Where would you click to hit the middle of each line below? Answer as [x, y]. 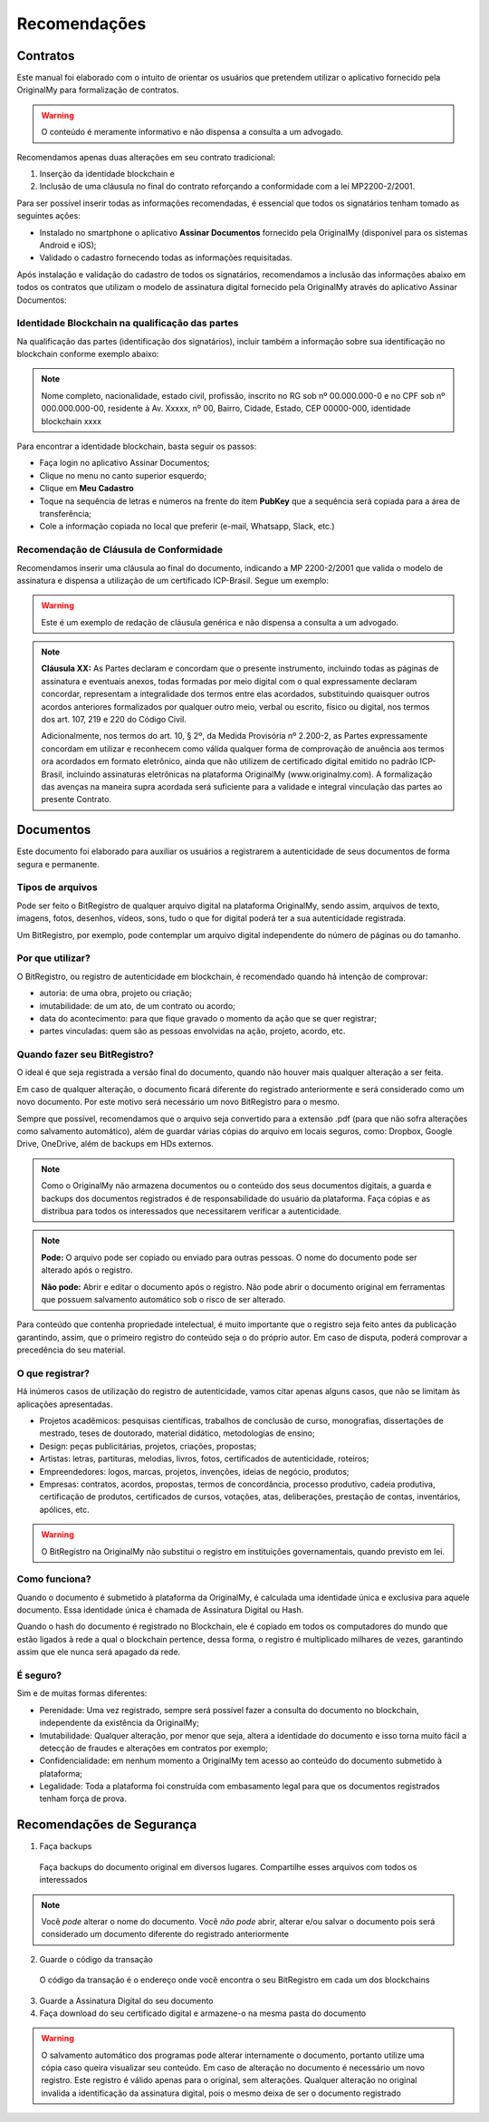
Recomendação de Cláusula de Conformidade [120, 550]
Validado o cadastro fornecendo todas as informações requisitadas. [166, 257]
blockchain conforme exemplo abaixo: [88, 354]
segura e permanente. [58, 864]
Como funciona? [54, 1579]
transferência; [66, 513]
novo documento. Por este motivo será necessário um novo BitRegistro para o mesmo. [178, 1102]
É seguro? [39, 1675]
